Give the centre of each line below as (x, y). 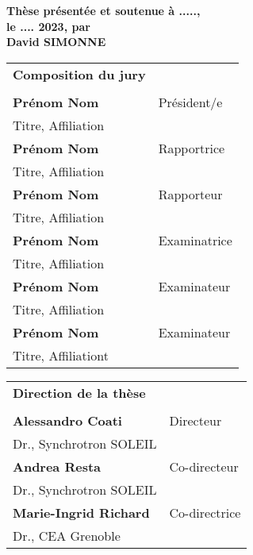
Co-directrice (205, 512)
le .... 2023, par (48, 26)
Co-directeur (204, 466)
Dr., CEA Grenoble (67, 535)
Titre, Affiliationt (61, 355)
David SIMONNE (56, 42)
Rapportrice (192, 148)
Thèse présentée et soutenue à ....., (103, 10)
